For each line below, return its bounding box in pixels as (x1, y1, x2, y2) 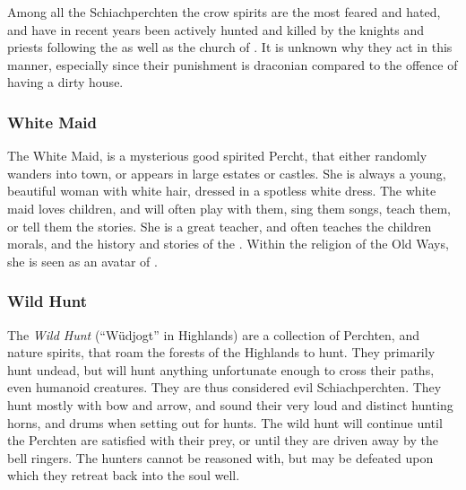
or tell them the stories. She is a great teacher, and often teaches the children (7, 216, 432, 235)
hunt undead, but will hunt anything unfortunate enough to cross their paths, (7, 360, 435, 379)
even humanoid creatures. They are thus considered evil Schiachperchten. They (7, 378, 442, 397)
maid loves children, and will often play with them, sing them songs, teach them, (7, 198, 451, 217)
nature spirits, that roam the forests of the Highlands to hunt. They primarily (7, 343, 436, 362)
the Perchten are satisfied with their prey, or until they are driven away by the (7, 431, 438, 450)
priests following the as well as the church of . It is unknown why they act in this (7, 38, 453, 57)
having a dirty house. (7, 73, 124, 92)
